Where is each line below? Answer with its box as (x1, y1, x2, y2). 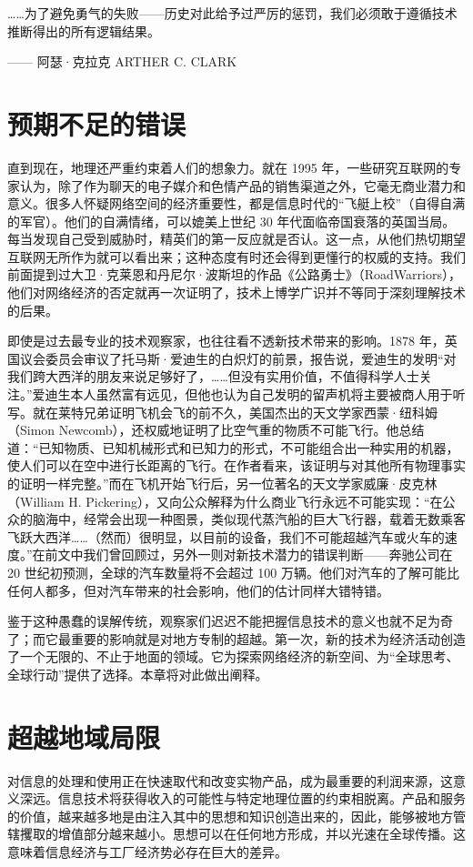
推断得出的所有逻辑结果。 (7, 21, 160, 40)
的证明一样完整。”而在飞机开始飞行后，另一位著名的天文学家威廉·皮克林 (7, 474, 438, 492)
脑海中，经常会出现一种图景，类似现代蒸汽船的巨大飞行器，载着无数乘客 (32, 509, 466, 529)
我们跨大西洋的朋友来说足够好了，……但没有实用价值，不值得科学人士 (7, 367, 419, 386)
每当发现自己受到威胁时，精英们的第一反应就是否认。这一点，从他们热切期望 (7, 229, 466, 248)
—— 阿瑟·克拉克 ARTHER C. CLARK (7, 52, 237, 71)
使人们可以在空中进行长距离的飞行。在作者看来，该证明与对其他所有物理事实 (7, 456, 466, 475)
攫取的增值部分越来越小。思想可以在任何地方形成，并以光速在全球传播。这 (19, 824, 466, 843)
